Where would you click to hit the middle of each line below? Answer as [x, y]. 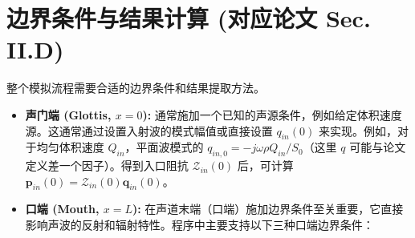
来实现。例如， [358, 130]
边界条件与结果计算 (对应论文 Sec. [189, 18]
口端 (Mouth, [62, 209]
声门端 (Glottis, [68, 114]
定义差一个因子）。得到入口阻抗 [107, 165]
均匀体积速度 [70, 147]
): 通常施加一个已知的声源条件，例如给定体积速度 [272, 114]
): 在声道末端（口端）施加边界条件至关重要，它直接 [268, 209]
